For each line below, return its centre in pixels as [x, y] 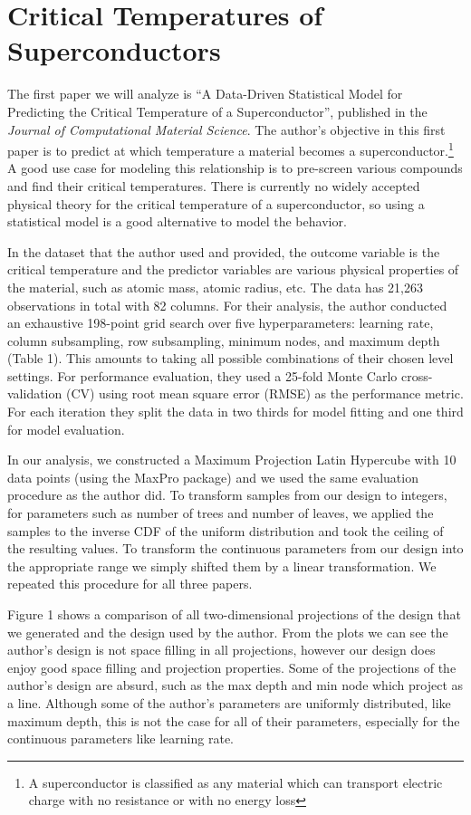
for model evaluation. [66, 429]
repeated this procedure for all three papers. [130, 584]
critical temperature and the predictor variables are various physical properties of [233, 269]
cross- [417, 375]
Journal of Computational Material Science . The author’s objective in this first [226, 129]
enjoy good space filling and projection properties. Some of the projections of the [232, 667]
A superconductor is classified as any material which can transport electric [235, 782]
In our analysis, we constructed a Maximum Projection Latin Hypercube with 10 [232, 460]
